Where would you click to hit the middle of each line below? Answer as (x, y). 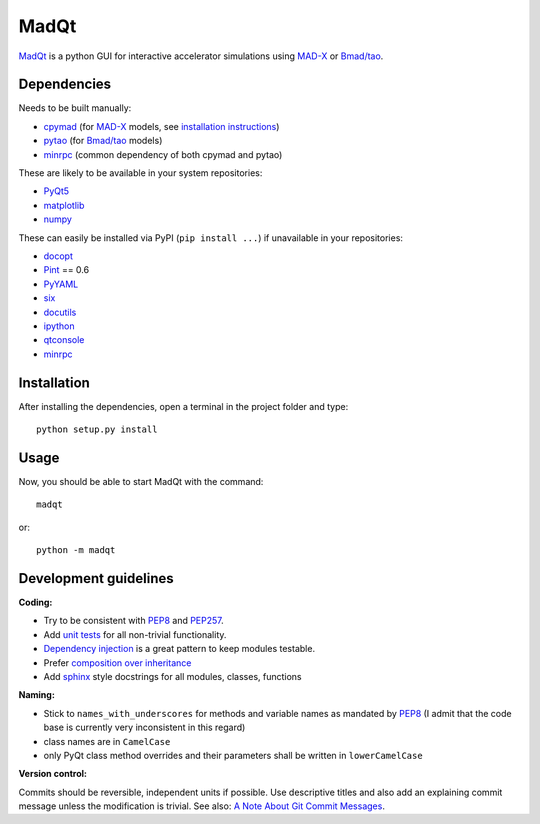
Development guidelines (96, 578)
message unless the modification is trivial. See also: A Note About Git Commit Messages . (201, 806)
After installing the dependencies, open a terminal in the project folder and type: (183, 406)
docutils (60, 312)
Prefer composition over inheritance (117, 662)
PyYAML (61, 284)
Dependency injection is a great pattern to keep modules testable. (179, 649)
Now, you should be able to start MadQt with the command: (141, 481)
